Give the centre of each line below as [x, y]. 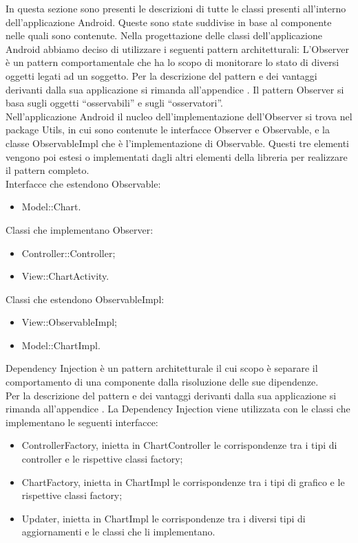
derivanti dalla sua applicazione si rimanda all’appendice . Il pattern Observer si [175, 89]
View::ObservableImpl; [69, 322]
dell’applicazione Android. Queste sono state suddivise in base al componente [169, 22]
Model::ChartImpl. [61, 345]
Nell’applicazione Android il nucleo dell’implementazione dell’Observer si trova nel [179, 116]
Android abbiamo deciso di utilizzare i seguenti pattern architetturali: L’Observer [177, 48]
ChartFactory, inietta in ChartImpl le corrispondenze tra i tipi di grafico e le [183, 481]
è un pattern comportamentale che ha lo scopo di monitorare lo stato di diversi [172, 62]
